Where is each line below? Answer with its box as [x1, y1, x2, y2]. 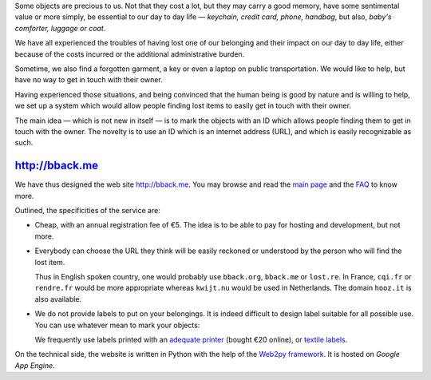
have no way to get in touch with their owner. [14, 75, 163, 85]
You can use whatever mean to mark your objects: [34, 320, 200, 330]
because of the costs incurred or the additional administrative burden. [14, 49, 245, 59]
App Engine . [14, 360, 55, 370]
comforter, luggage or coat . [14, 23, 106, 33]
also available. [34, 294, 82, 303]
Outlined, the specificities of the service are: [14, 205, 161, 215]
